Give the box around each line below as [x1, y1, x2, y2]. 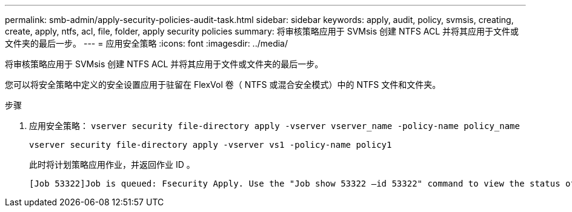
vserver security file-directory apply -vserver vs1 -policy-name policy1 [29, 140, 392, 150]
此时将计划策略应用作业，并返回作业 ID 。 [29, 159, 195, 170]
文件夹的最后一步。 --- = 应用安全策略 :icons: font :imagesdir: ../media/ [5, 38, 288, 48]
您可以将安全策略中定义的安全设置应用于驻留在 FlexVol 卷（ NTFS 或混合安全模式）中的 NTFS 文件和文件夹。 [5, 79, 441, 90]
